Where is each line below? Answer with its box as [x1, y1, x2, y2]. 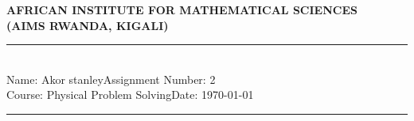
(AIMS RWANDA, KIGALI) [6, 17, 169, 33]
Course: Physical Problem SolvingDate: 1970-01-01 [6, 86, 254, 103]
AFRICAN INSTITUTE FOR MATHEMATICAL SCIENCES [6, 2, 357, 17]
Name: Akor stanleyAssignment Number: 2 [6, 70, 216, 87]
